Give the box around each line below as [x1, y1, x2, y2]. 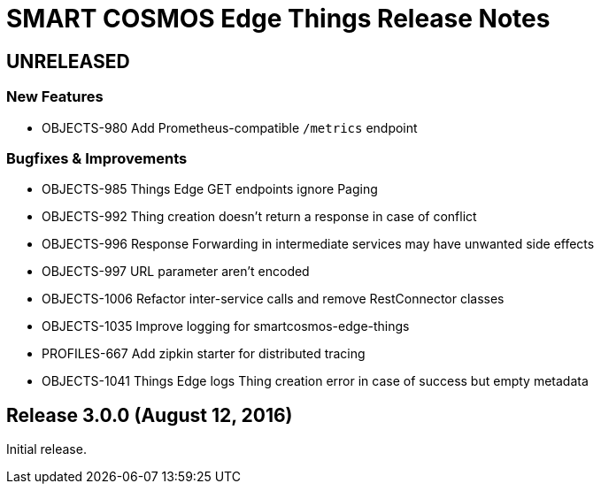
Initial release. [6, 441, 87, 457]
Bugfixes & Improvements [6, 149, 188, 167]
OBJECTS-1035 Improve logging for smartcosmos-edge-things [42, 318, 410, 334]
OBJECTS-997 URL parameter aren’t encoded [42, 264, 310, 280]
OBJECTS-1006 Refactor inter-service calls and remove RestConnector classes [42, 291, 505, 307]
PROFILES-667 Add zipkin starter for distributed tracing [42, 346, 366, 362]
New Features [6, 88, 104, 106]
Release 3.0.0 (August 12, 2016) [6, 403, 293, 426]
